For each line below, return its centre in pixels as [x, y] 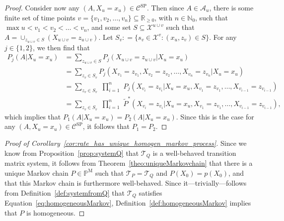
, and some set [109, 27]
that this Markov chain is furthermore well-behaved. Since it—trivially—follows [126, 183]
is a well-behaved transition [194, 153]
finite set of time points [40, 17]
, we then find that [61, 47]
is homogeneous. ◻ [56, 212]
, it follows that [106, 126]
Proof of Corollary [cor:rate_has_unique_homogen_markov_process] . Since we [126, 143]
